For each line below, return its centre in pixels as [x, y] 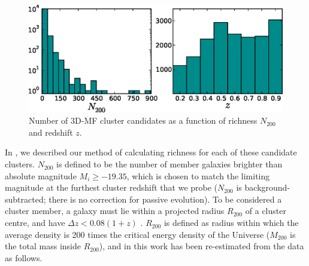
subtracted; [25, 199]
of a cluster [266, 211]
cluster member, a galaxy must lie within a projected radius [115, 211]
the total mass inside [43, 246]
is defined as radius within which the [231, 223]
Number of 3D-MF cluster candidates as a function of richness [143, 120]
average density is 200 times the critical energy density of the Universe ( [137, 234]
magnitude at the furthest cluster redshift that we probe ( [111, 187]
